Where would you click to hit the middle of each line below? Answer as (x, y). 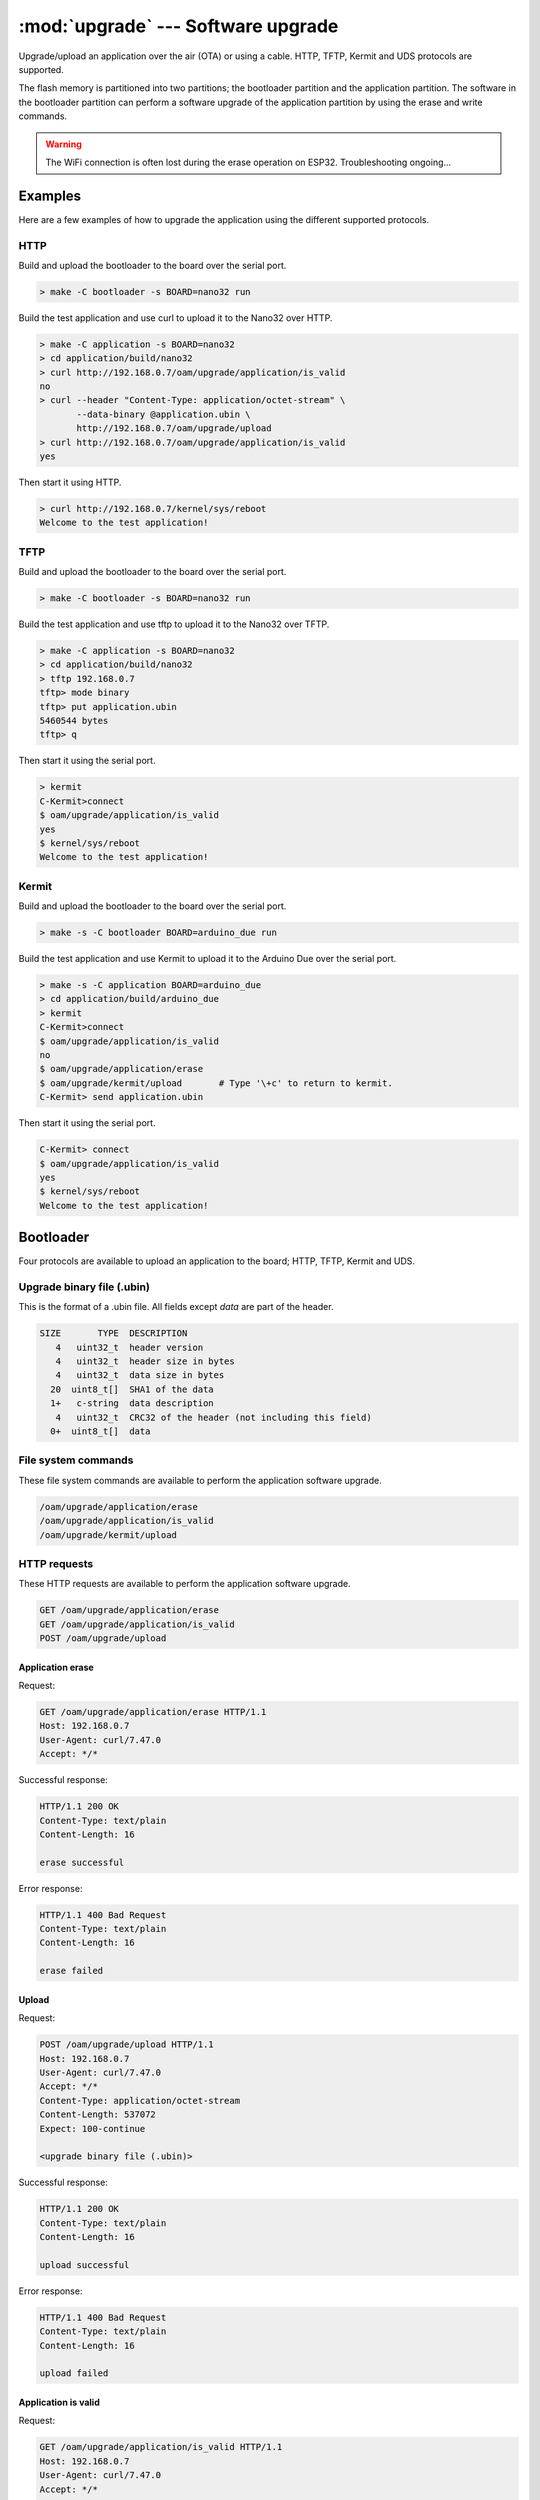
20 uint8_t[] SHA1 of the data (132, 1389)
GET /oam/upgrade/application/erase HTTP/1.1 (153, 1711)
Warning (63, 144)
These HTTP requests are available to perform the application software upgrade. (184, 1584)
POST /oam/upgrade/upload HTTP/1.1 (126, 2044)
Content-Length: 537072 (98, 2114)
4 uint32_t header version (129, 1347)
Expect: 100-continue (92, 2128)
